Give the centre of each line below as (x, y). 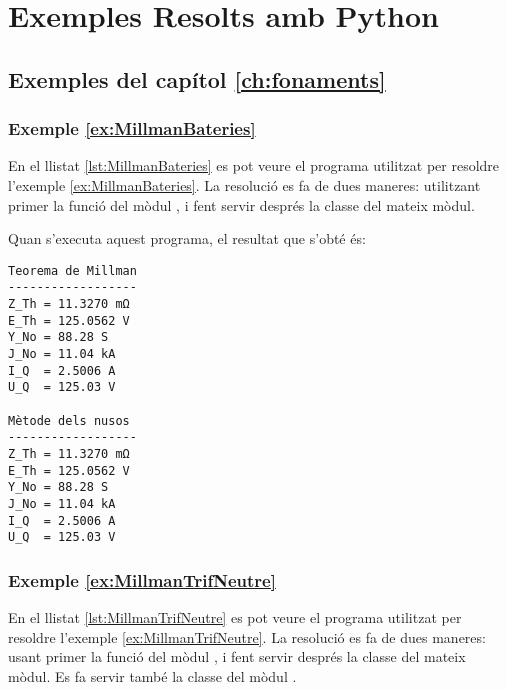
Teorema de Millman (72, 270)
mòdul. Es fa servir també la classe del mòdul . (152, 675)
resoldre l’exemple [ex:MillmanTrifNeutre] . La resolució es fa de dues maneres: (247, 636)
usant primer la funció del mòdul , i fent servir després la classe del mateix (237, 656)
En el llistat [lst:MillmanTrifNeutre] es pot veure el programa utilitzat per (235, 617)
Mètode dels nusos (69, 420)
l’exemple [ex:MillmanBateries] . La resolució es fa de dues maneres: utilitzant (244, 184)
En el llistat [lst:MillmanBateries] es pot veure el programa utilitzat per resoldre (254, 165)
